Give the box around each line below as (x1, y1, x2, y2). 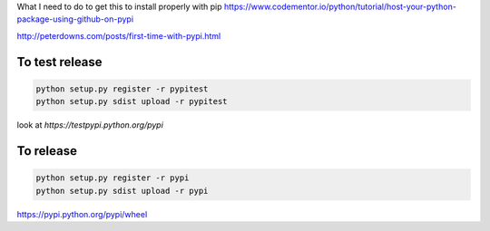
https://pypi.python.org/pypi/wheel (16, 208, 148, 219)
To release (16, 143, 77, 159)
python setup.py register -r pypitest (35, 83, 209, 94)
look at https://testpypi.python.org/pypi (16, 120, 163, 130)
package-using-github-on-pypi (16, 14, 134, 24)
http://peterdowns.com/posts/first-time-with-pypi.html (16, 30, 221, 41)
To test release (16, 54, 103, 70)
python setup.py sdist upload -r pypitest (35, 96, 228, 107)
